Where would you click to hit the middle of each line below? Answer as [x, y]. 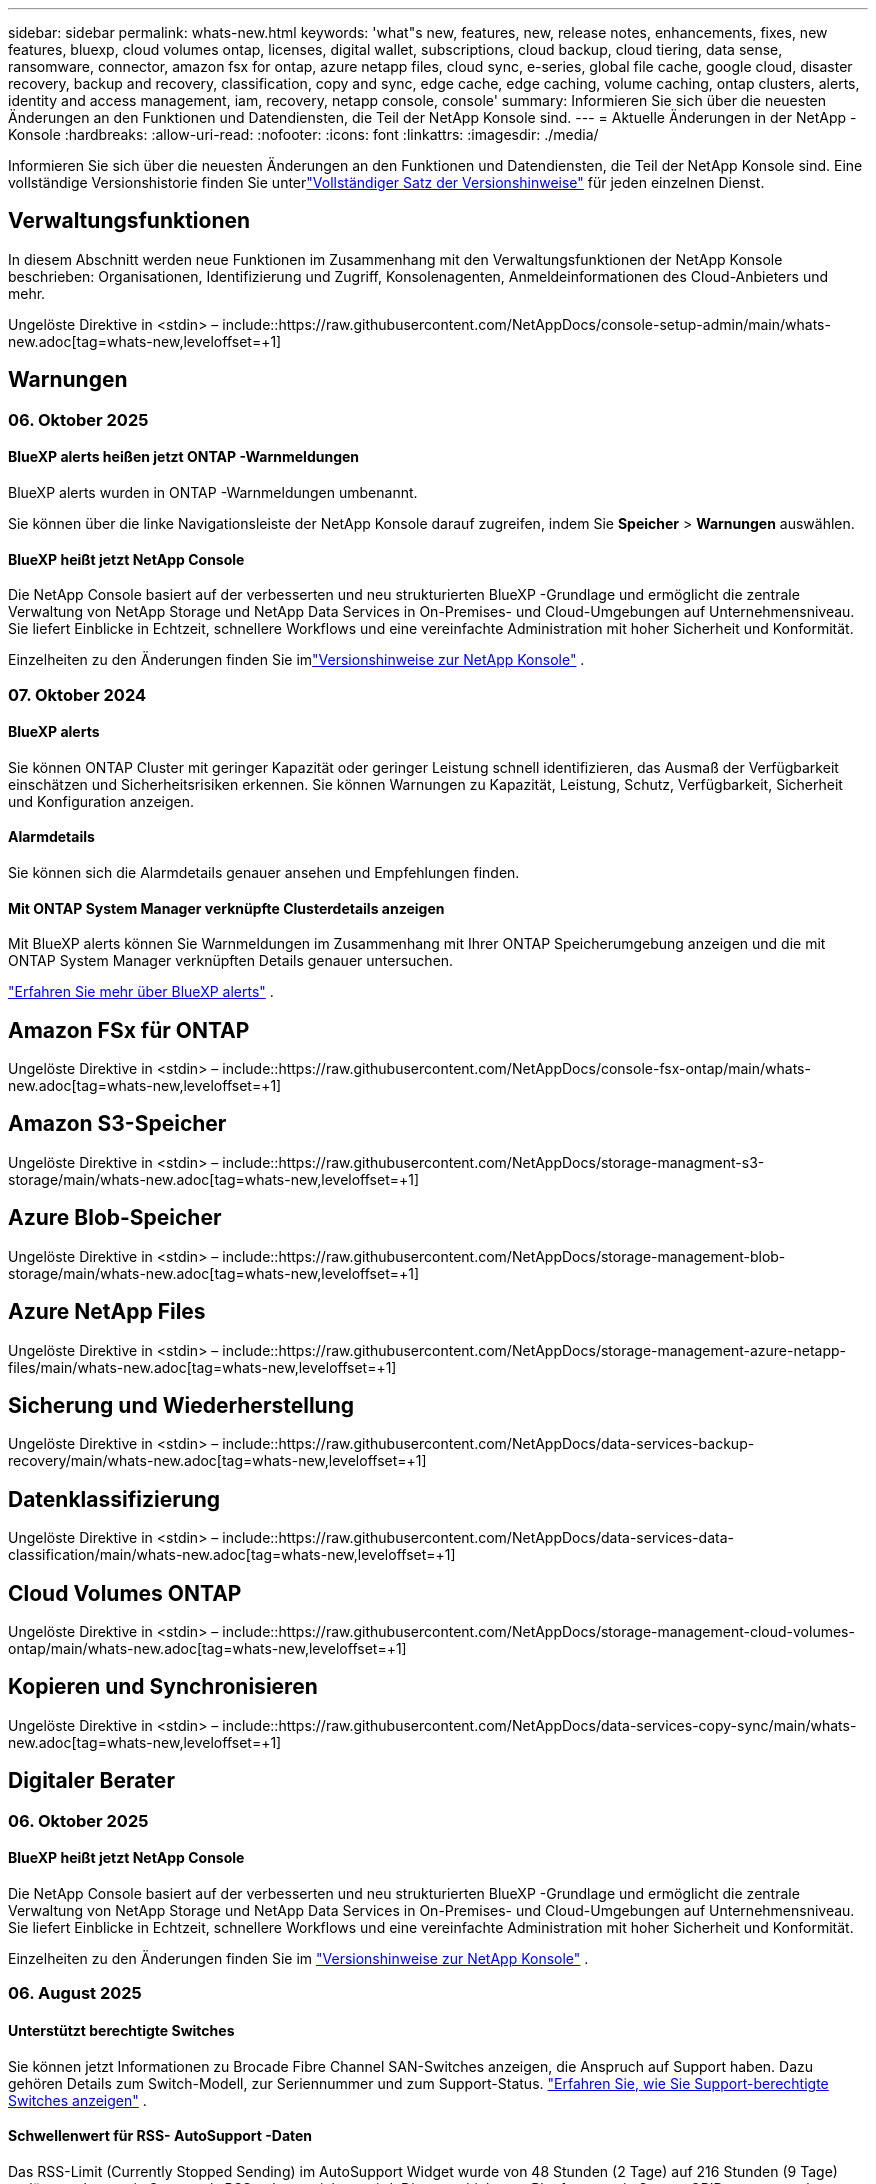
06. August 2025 [75, 1993]
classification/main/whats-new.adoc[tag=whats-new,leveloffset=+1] [232, 1555]
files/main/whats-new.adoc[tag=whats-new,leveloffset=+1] [202, 1367]
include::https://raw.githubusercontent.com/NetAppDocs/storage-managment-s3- [493, 1162]
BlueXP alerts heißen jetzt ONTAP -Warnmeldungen [184, 457]
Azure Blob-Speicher [115, 1218]
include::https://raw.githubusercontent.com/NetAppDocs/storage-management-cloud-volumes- [538, 1632]
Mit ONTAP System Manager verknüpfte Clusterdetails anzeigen [226, 908]
